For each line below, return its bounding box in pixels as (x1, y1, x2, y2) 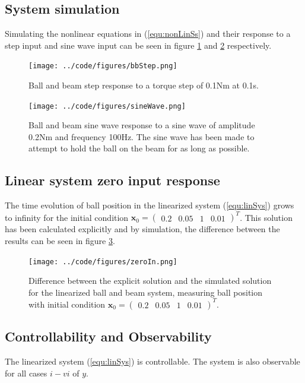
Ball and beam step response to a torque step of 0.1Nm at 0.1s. (28, 79, 259, 91)
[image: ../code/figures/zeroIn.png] (28, 257, 177, 266)
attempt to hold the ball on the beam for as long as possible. (28, 142, 250, 154)
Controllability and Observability (5, 327, 212, 346)
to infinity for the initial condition (5, 211, 129, 223)
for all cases (5, 366, 47, 379)
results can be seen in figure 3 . (5, 234, 115, 246)
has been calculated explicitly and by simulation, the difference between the (5, 223, 280, 235)
